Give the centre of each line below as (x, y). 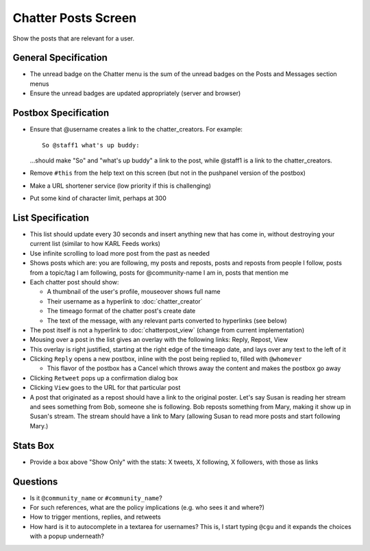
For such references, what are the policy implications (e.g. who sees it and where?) (147, 508)
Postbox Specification (61, 113)
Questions (35, 481)
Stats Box (34, 445)
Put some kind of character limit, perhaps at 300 (98, 198)
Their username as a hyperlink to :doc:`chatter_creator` (125, 301)
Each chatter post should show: (74, 282)
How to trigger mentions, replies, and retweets (95, 517)
